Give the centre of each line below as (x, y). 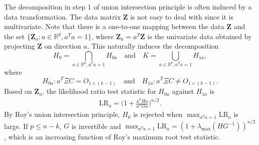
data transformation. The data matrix (62, 16)
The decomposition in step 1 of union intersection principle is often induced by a (128, 7)
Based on (18, 91)
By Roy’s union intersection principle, (62, 114)
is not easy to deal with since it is (182, 16)
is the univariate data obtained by (200, 36)
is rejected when (158, 114)
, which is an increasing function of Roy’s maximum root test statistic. (112, 137)
